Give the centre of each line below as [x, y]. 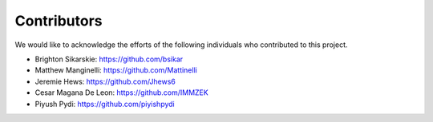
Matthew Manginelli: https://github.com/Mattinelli [116, 70]
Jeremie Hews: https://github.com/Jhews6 [105, 81]
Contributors [59, 21]
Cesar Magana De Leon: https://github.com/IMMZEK [121, 92]
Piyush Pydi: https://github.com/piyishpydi [105, 104]
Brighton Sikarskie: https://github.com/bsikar [109, 59]
